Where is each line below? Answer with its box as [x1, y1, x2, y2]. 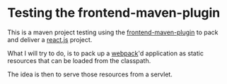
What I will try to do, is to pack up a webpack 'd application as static [7, 49, 204, 57]
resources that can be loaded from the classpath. [7, 56, 151, 64]
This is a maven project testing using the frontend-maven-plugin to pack [7, 28, 219, 36]
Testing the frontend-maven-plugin [7, 5, 221, 21]
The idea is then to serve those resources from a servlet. [7, 70, 173, 78]
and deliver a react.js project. [7, 35, 93, 43]
